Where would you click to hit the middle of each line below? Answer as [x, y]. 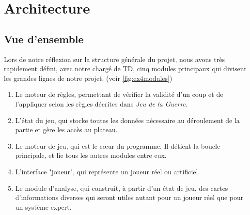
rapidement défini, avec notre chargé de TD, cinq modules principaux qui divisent [125, 69]
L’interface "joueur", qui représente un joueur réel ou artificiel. [108, 171]
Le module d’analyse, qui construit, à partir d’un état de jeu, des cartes [122, 188]
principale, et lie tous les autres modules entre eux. [91, 155]
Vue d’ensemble [44, 38]
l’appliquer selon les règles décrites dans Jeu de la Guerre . [101, 103]
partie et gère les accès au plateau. [66, 130]
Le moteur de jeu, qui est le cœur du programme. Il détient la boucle [118, 146]
